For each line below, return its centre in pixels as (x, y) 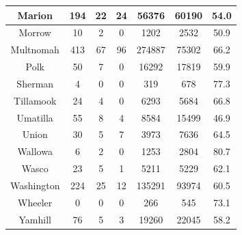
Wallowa (35, 151)
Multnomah (35, 50)
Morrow (35, 32)
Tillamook (35, 100)
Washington (35, 185)
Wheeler (35, 202)
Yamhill (35, 219)
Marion (35, 15)
